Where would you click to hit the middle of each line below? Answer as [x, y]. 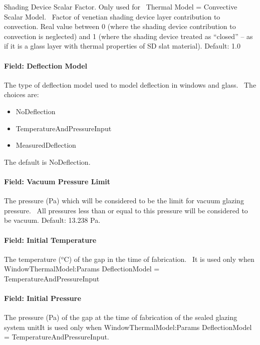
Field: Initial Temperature [50, 240]
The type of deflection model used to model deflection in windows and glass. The [130, 84]
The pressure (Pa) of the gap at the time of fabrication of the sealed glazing [121, 317]
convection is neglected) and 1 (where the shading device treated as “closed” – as [128, 36]
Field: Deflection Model [46, 65]
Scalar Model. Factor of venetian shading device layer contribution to [112, 16]
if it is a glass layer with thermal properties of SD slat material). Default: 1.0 [122, 46]
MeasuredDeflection [46, 145]
